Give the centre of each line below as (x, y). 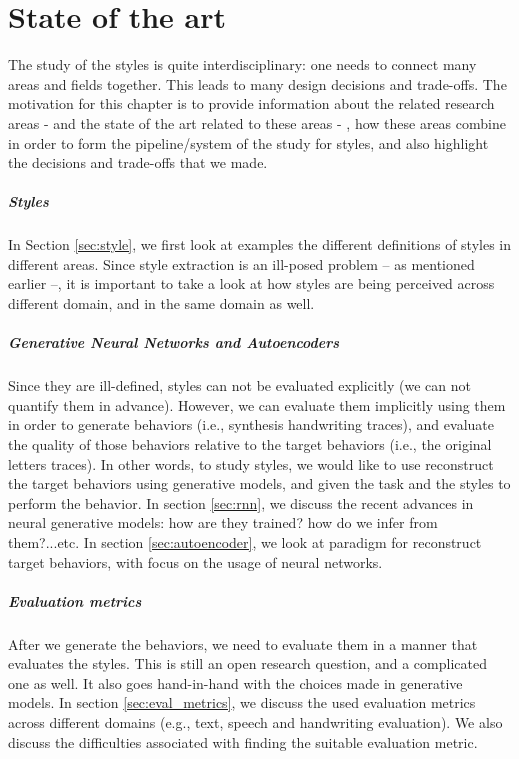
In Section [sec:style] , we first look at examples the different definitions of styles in (260, 244)
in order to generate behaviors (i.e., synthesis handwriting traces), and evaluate (251, 424)
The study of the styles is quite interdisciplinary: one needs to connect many (242, 64)
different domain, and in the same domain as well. (161, 303)
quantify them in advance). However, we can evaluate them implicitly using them (257, 404)
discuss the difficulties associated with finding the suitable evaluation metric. (243, 741)
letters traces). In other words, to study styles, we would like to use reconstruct (251, 463)
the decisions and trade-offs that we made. (138, 162)
